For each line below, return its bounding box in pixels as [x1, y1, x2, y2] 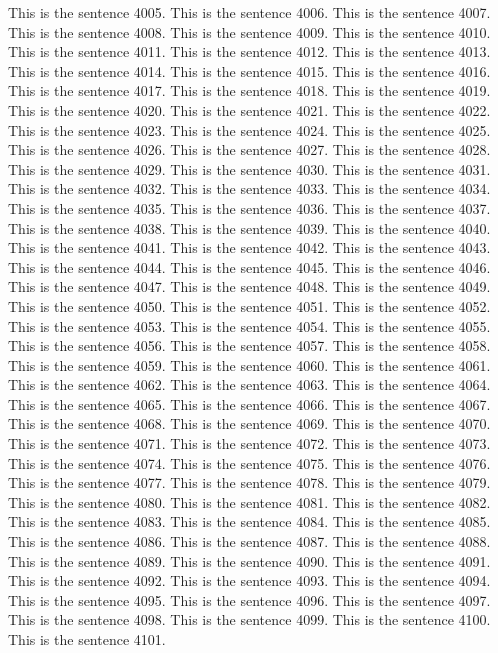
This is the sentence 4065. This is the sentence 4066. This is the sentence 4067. [8, 393, 491, 414]
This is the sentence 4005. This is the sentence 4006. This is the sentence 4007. [8, 2, 491, 22]
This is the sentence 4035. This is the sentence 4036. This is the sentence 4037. [8, 197, 491, 218]
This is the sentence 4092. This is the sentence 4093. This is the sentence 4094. [8, 570, 491, 591]
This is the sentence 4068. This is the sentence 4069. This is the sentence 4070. [8, 413, 491, 434]
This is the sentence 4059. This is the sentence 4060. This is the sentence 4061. [8, 354, 491, 375]
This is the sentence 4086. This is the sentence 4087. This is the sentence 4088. [8, 531, 491, 552]
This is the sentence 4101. [8, 629, 166, 649]
